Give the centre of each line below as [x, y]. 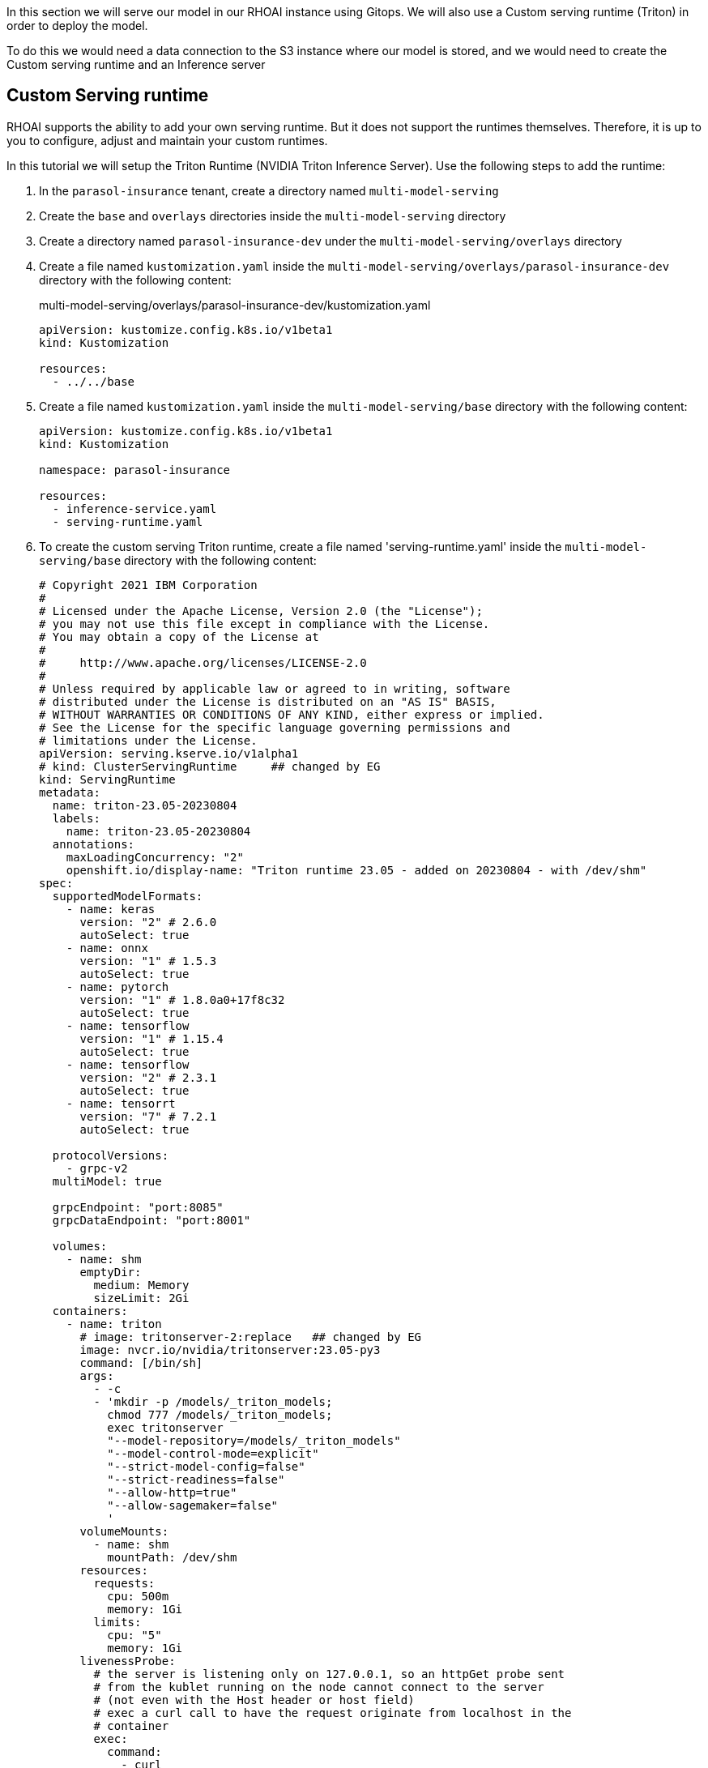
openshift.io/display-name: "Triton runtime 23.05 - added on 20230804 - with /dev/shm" [356, 870]
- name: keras [111, 909]
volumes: [80, 1246]
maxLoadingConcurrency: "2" [155, 857]
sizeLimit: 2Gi [141, 1298]
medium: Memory [141, 1285]
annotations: [94, 844]
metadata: [70, 792]
